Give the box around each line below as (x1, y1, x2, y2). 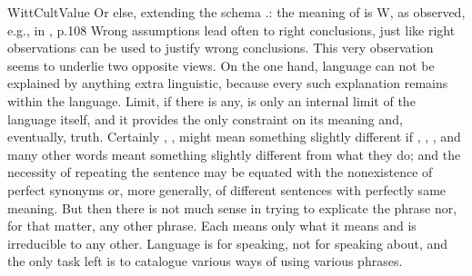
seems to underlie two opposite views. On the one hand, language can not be (7, 55, 435, 74)
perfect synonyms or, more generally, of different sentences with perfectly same (7, 180, 447, 199)
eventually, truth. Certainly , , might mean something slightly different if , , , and (7, 127, 461, 146)
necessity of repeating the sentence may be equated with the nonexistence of (7, 163, 433, 182)
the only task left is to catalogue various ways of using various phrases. (7, 251, 403, 271)
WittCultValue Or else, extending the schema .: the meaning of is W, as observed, (7, 3, 466, 21)
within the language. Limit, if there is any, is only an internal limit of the (7, 91, 416, 110)
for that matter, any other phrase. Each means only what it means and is (7, 216, 417, 235)
